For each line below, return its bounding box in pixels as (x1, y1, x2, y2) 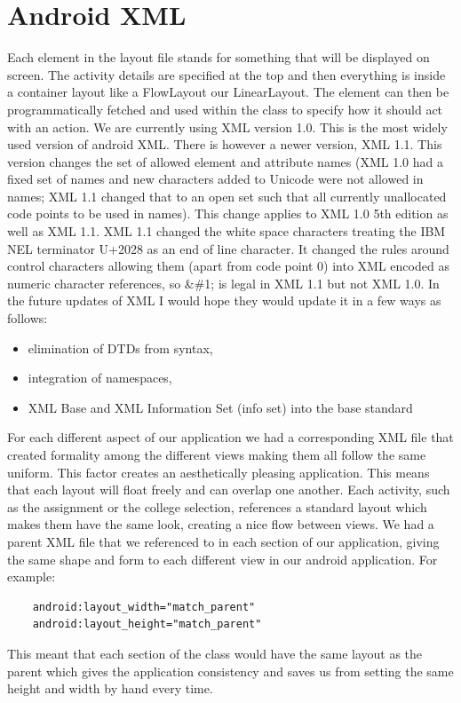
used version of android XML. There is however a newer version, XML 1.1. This (7, 135, 442, 154)
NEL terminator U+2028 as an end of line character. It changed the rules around (7, 239, 449, 257)
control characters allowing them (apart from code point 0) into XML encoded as (7, 257, 449, 275)
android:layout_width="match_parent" (32, 600, 256, 613)
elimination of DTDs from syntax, (28, 338, 213, 357)
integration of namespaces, (28, 368, 172, 387)
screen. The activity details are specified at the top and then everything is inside (7, 65, 446, 83)
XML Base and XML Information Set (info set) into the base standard (28, 398, 413, 416)
